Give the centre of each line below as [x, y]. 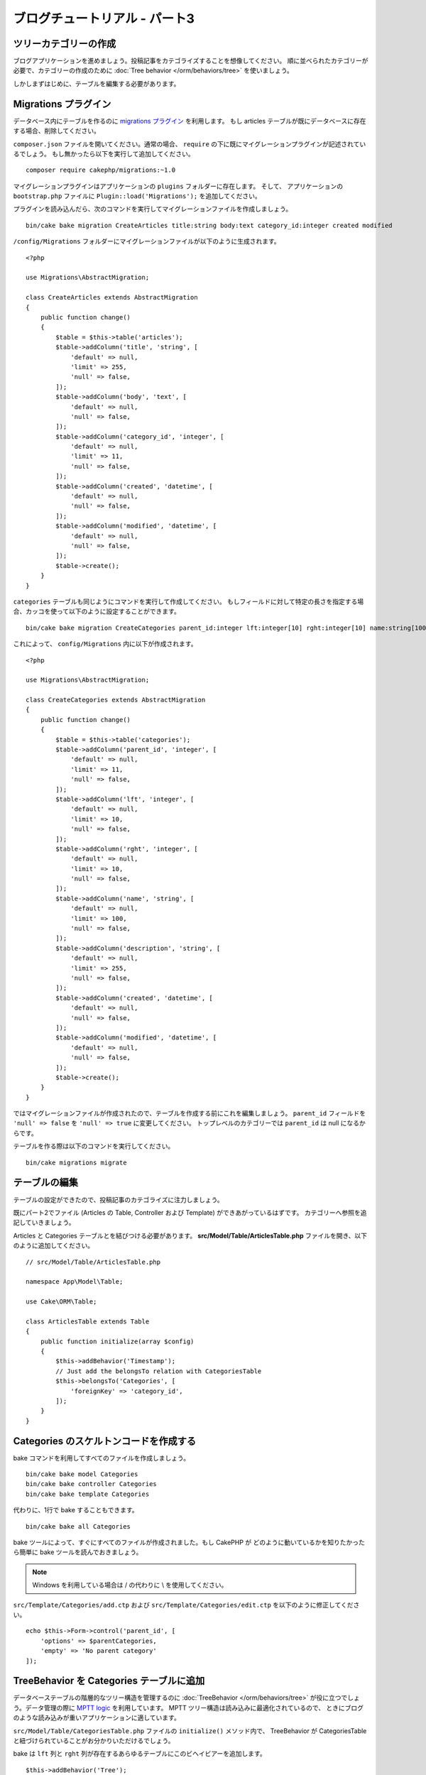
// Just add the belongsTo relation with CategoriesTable [159, 1371]
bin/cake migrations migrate [76, 1162]
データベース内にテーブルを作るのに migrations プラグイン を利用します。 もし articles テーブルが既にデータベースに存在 [190, 121]
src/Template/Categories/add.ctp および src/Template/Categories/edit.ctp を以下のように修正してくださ [186, 1605]
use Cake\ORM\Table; [61, 1302]
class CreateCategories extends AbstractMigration [116, 700]
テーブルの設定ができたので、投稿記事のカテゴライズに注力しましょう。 [118, 1199]
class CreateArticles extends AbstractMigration [112, 297]
